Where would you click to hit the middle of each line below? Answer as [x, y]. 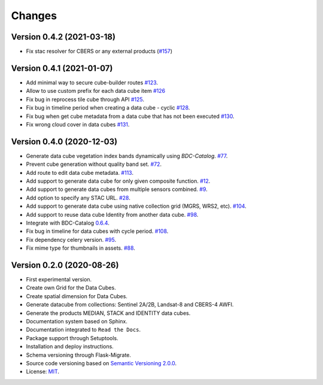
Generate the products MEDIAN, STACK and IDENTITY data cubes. [108, 313]
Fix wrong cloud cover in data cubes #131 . [78, 124]
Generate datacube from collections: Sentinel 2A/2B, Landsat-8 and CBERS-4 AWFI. [130, 305]
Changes [34, 16]
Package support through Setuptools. [72, 338]
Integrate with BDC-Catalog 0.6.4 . [68, 223]
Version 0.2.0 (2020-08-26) [65, 265]
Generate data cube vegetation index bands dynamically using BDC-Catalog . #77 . [127, 156]
